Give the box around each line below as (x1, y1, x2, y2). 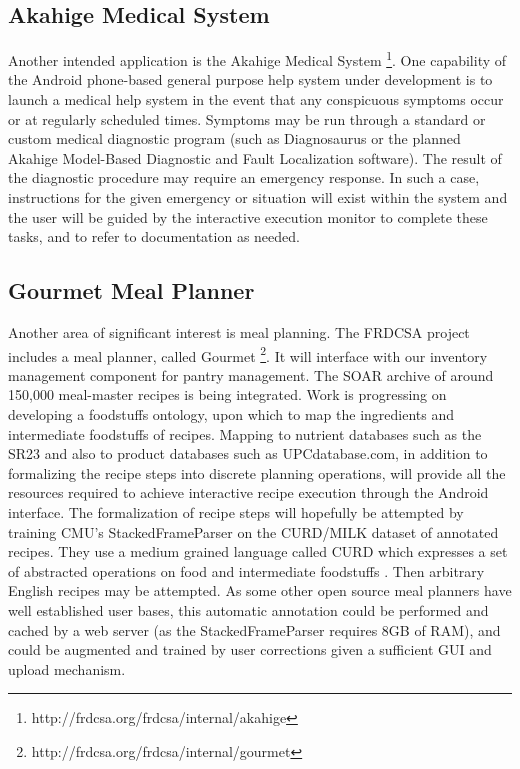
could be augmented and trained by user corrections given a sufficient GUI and (8, 639, 492, 660)
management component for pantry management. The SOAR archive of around (8, 364, 494, 385)
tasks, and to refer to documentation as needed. (8, 226, 300, 247)
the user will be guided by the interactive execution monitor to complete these (8, 206, 488, 227)
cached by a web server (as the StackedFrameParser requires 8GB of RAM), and (8, 619, 501, 640)
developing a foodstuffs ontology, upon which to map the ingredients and (8, 404, 454, 425)
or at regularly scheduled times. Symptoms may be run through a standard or (8, 108, 486, 129)
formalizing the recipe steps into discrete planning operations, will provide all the (8, 462, 506, 483)
